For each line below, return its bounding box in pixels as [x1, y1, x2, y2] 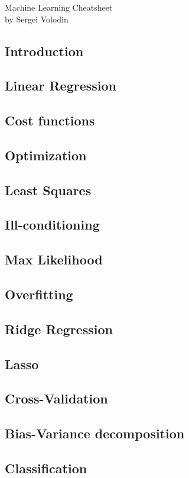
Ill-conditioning [5, 215, 100, 234]
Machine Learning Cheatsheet [5, 1, 113, 13]
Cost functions [5, 111, 95, 130]
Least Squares [5, 180, 92, 199]
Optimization [5, 146, 87, 164]
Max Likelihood [5, 250, 103, 269]
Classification [5, 458, 87, 477]
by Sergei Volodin [5, 12, 69, 25]
